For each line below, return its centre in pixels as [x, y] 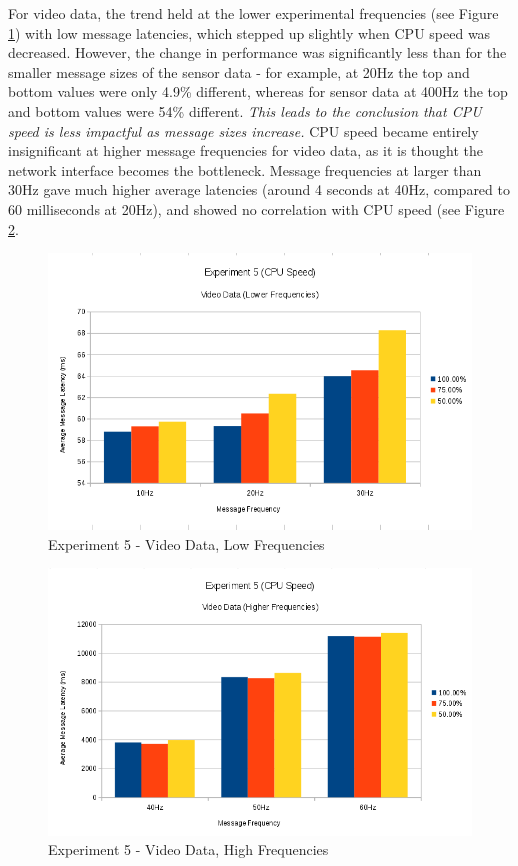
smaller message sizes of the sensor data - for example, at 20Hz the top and [239, 71]
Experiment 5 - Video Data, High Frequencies [188, 849]
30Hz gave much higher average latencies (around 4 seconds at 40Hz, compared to [259, 189]
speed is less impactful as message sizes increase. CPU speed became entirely [243, 130]
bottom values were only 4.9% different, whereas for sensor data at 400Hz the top [258, 91]
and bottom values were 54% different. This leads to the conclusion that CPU [245, 110]
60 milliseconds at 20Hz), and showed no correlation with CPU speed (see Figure [256, 208]
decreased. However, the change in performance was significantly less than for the [257, 52]
